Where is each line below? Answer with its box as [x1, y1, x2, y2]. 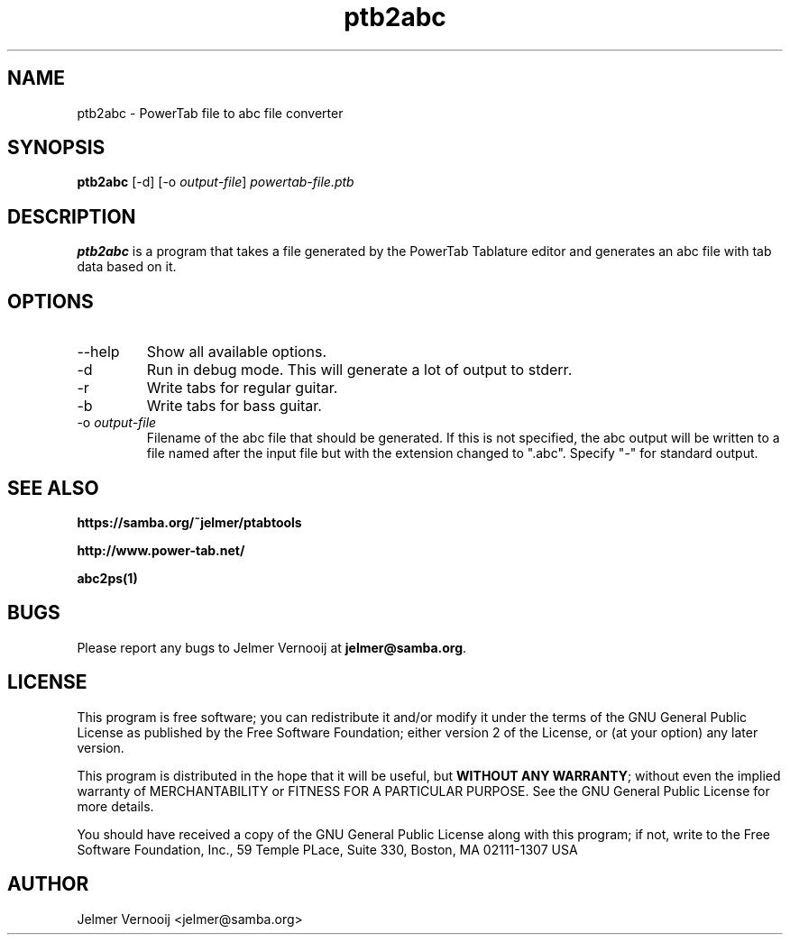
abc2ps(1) [77, 570, 138, 586]
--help [77, 343, 120, 361]
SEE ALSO [7, 476, 99, 499]
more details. [77, 798, 154, 814]
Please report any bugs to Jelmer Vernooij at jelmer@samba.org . [77, 639, 467, 655]
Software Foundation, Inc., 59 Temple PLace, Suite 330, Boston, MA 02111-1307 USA [77, 841, 578, 857]
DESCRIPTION [7, 205, 136, 228]
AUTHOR [7, 873, 89, 896]
